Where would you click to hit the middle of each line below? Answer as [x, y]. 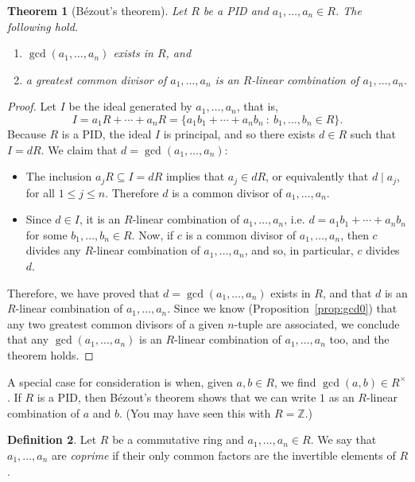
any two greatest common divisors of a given [116, 323]
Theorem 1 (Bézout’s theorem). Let [97, 10]
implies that [195, 176]
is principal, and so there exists [239, 133]
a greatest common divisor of [96, 79]
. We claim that [79, 149]
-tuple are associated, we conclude [317, 323]
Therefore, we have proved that [83, 292]
